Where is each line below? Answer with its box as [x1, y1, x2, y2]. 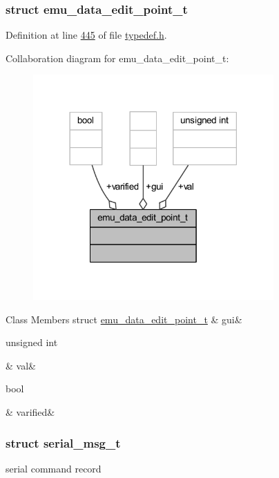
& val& [6, 358, 36, 372]
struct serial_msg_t [6, 434, 121, 451]
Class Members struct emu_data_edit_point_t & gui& [6, 312, 242, 326]
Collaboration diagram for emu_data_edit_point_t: [6, 50, 229, 65]
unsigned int [6, 335, 58, 350]
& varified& [6, 404, 55, 419]
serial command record [6, 461, 102, 475]
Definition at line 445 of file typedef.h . [6, 28, 167, 42]
